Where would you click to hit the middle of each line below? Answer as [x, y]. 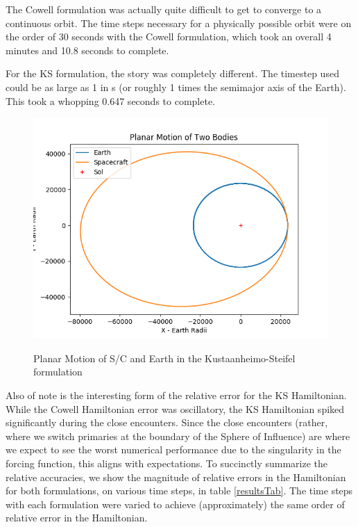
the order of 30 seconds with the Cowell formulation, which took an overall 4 [169, 37]
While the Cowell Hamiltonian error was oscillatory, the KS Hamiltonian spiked [175, 408]
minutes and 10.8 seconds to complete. [87, 50]
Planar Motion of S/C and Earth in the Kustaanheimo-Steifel [164, 358]
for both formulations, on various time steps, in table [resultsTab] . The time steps [179, 490]
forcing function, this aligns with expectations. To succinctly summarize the [167, 463]
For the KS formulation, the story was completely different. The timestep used [172, 73]
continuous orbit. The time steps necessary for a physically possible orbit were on [179, 23]
